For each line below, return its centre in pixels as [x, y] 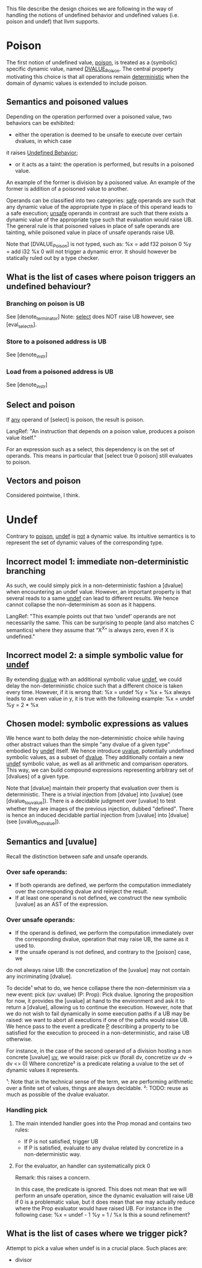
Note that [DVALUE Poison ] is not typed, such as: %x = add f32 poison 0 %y [99, 245]
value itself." [22, 437]
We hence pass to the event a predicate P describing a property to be [93, 1026]
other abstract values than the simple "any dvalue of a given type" [88, 745]
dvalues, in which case [43, 141]
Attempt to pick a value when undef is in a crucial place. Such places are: [97, 1248]
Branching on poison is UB [45, 303]
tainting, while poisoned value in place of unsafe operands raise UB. [90, 232]
